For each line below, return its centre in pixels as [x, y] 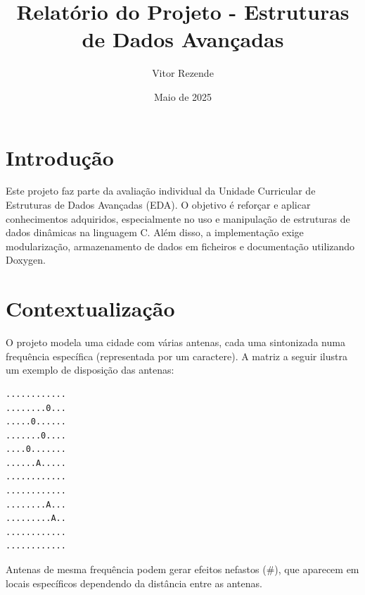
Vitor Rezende [183, 73]
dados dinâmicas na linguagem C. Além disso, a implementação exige [155, 232]
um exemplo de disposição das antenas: [90, 370]
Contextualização [90, 308]
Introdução [60, 157]
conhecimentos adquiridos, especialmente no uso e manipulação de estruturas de [178, 218]
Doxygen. [26, 260]
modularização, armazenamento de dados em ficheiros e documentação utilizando [180, 246]
